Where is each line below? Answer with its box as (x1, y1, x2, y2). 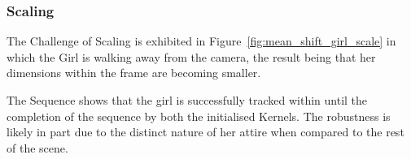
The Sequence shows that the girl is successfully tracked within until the (7, 92, 368, 108)
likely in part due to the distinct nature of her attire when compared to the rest (7, 123, 404, 140)
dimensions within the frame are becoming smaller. (7, 64, 261, 81)
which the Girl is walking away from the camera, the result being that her (7, 48, 376, 65)
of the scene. (7, 139, 68, 156)
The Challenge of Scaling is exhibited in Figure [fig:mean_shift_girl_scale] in (7, 32, 396, 49)
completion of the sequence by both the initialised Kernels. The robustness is (7, 107, 391, 124)
